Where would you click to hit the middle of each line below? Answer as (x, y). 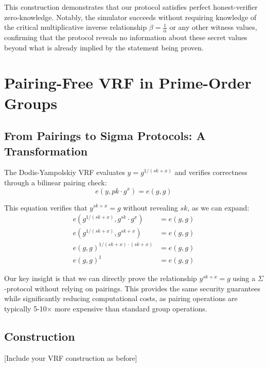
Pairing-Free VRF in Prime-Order (128, 83)
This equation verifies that (46, 207)
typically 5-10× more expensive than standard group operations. (106, 309)
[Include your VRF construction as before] (71, 357)
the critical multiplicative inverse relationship (76, 27)
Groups (31, 103)
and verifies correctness (211, 172)
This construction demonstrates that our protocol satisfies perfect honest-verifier (131, 7)
